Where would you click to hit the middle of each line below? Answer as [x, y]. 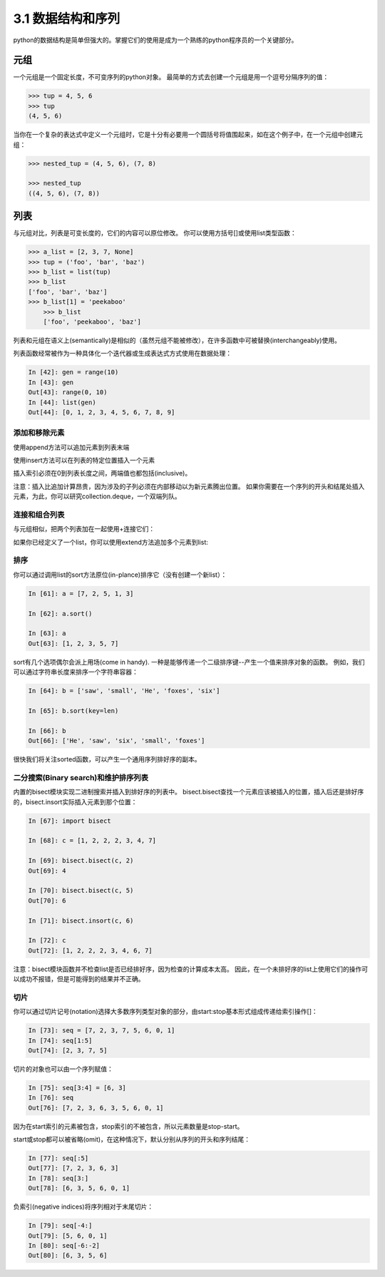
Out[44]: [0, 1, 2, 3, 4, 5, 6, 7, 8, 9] [102, 412]
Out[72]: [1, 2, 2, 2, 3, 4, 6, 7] [90, 950]
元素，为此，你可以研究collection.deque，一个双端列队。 [97, 496]
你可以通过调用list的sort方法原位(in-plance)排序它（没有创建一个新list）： [120, 575]
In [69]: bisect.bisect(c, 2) [81, 861]
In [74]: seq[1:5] [60, 1040]
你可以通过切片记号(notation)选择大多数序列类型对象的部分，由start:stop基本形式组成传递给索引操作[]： [166, 1012]
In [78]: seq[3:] [58, 1178]
